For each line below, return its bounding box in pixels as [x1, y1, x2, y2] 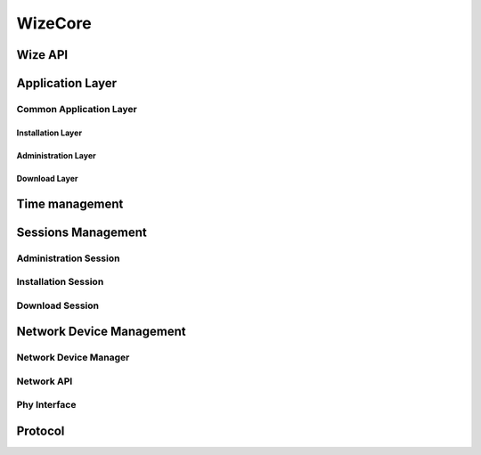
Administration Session [16, 252, 120, 264]
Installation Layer [16, 127, 83, 138]
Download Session [16, 299, 100, 312]
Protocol [16, 423, 65, 438]
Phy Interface [16, 399, 77, 411]
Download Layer [16, 173, 78, 183]
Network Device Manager [16, 352, 130, 364]
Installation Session [16, 276, 104, 288]
